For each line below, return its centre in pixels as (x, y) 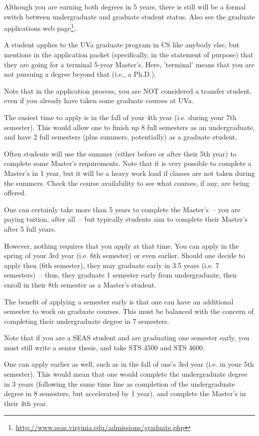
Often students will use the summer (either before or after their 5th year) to (120, 153)
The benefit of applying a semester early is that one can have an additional (119, 301)
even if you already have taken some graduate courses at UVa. (99, 100)
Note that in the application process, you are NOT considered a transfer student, (128, 90)
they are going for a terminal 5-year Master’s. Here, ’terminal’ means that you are (129, 64)
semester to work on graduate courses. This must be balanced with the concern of (129, 311)
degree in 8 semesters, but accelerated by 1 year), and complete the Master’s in (125, 393)
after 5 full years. (30, 228)
